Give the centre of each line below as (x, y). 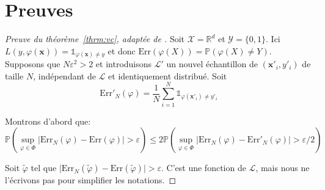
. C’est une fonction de (204, 168)
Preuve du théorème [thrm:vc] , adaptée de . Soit (95, 39)
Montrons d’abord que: (48, 121)
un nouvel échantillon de (212, 64)
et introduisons (124, 64)
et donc (122, 50)
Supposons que (33, 64)
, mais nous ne (283, 168)
